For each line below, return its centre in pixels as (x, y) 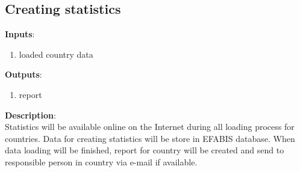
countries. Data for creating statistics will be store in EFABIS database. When (150, 138)
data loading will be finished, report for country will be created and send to (145, 150)
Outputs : (23, 74)
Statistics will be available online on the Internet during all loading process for (150, 127)
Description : (30, 115)
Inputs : (20, 34)
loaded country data (56, 54)
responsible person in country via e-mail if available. (101, 161)
